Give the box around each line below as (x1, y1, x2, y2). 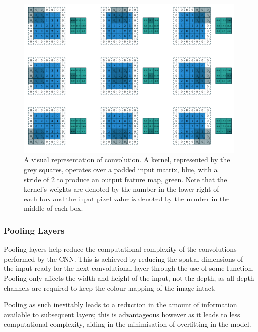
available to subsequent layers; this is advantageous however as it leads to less (4, 309, 240, 319)
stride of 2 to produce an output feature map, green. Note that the (24, 174, 227, 184)
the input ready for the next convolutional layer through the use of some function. (4, 263, 254, 273)
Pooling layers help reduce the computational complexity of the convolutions (4, 244, 237, 254)
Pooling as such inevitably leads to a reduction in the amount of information (4, 299, 237, 310)
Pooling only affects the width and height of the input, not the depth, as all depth (4, 272, 254, 283)
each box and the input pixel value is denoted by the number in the (24, 193, 230, 203)
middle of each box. (24, 203, 83, 213)
